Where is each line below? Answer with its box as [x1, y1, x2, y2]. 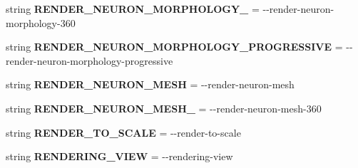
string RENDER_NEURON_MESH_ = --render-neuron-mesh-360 [6, 100, 322, 115]
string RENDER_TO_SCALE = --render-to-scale [6, 125, 241, 140]
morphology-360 [6, 15, 76, 30]
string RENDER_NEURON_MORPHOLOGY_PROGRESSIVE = [6, 39, 343, 54]
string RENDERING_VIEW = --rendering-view [6, 149, 233, 164]
